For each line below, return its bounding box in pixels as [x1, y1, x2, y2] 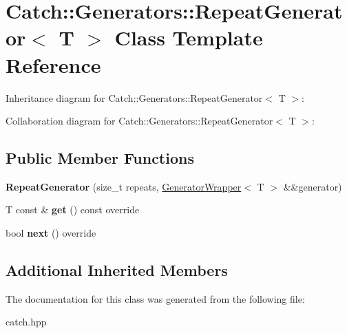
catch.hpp [6, 314, 47, 329]
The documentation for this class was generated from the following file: [6, 291, 305, 305]
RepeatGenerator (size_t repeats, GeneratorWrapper [6, 179, 242, 193]
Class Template [114, 23, 263, 52]
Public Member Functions [6, 147, 194, 169]
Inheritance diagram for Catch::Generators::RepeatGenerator [6, 90, 263, 105]
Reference [6, 50, 101, 78]
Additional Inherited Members [6, 259, 228, 281]
